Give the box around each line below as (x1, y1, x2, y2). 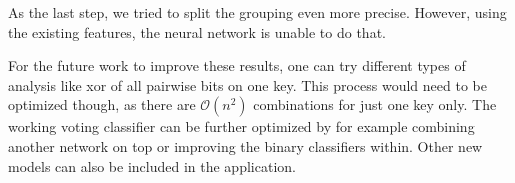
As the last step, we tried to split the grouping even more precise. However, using (8, 2, 507, 22)
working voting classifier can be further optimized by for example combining (8, 116, 475, 137)
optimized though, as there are (8, 94, 196, 115)
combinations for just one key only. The (253, 94, 497, 115)
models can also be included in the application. (8, 155, 296, 176)
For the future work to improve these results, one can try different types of (8, 55, 466, 76)
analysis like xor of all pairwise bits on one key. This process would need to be (8, 74, 487, 95)
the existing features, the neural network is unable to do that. (8, 21, 386, 42)
